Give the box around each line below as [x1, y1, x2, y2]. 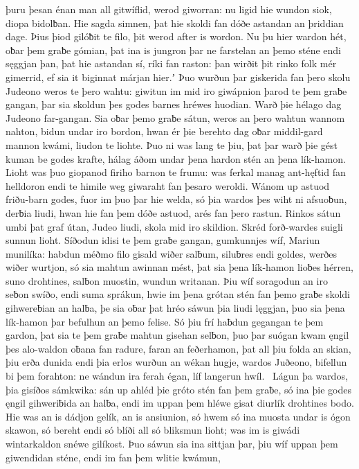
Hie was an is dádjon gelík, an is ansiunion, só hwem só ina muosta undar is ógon [6, 409, 351, 423]
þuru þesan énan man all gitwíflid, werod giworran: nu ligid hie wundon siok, [6, 2, 332, 16]
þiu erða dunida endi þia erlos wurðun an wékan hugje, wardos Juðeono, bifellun [6, 355, 347, 369]
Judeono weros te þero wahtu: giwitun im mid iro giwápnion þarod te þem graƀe [6, 83, 347, 98]
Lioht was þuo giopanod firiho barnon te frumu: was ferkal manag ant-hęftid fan [6, 165, 346, 179]
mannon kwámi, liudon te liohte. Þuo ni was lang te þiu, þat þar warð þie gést [6, 137, 338, 152]
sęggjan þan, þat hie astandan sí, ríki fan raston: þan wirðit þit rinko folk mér [6, 56, 337, 71]
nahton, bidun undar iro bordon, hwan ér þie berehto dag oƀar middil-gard [6, 124, 323, 139]
